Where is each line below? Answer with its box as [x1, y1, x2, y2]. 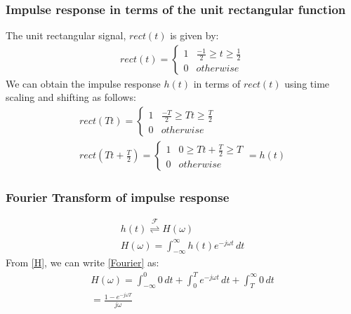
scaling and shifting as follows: [6, 90, 136, 104]
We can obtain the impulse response [6, 76, 161, 90]
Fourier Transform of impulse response [6, 189, 230, 206]
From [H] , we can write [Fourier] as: [6, 255, 159, 270]
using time [284, 76, 330, 90]
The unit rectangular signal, [6, 28, 126, 43]
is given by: [170, 28, 219, 43]
